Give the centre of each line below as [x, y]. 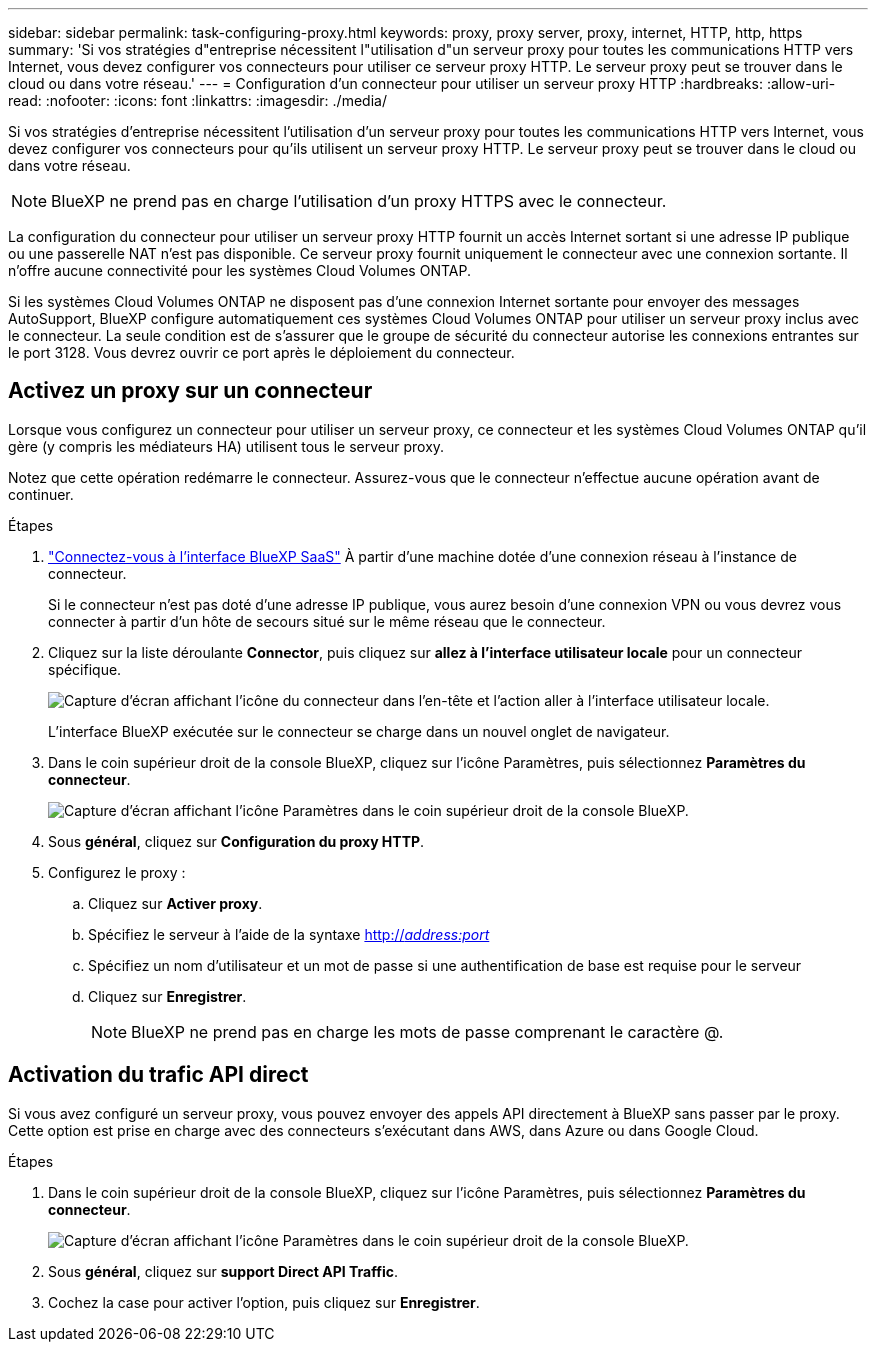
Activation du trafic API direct [158, 1075]
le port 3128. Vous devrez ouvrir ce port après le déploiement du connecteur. [261, 352]
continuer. [41, 494]
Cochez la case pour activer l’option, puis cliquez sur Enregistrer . [264, 1302]
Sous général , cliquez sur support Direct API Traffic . [223, 1271]
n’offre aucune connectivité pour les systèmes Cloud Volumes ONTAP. [239, 270]
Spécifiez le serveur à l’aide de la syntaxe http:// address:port [289, 934]
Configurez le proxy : [117, 872]
